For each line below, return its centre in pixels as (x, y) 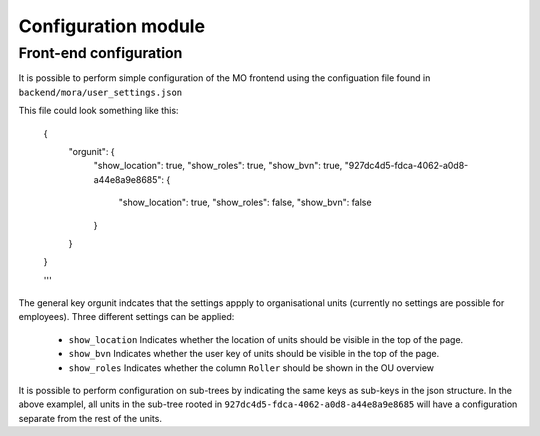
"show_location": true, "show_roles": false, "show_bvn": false (245, 202)
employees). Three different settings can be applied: (126, 317)
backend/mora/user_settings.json (100, 92)
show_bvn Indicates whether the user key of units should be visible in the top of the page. (254, 354)
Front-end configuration (100, 53)
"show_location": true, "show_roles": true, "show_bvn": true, (218, 166)
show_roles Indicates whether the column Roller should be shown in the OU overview (251, 367)
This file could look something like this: (98, 111)
